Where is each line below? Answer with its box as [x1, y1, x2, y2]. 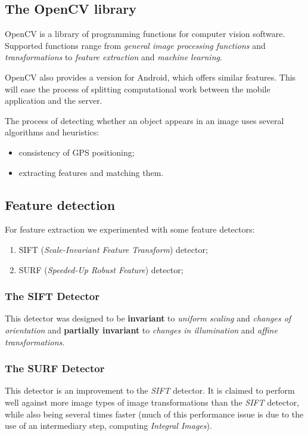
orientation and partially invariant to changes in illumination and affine [5, 323, 278, 336]
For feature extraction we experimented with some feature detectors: [5, 223, 255, 236]
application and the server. [5, 94, 102, 107]
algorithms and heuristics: [5, 126, 99, 138]
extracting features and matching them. [18, 166, 164, 178]
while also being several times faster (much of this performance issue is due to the [5, 407, 304, 420]
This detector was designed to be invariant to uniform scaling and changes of [5, 312, 291, 324]
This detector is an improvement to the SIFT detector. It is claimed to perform [5, 384, 295, 397]
